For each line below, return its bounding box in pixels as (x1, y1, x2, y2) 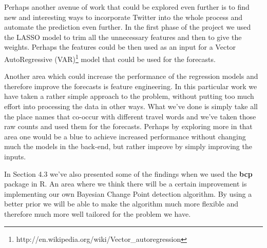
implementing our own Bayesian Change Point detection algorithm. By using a (4, 188, 252, 199)
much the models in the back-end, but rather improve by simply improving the (4, 141, 252, 152)
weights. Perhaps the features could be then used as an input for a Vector (4, 42, 236, 52)
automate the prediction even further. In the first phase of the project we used (4, 22, 251, 32)
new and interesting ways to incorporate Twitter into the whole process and (4, 11, 243, 22)
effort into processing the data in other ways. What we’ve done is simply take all (4, 101, 258, 111)
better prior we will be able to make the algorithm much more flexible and (4, 198, 238, 209)
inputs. (4, 151, 26, 161)
